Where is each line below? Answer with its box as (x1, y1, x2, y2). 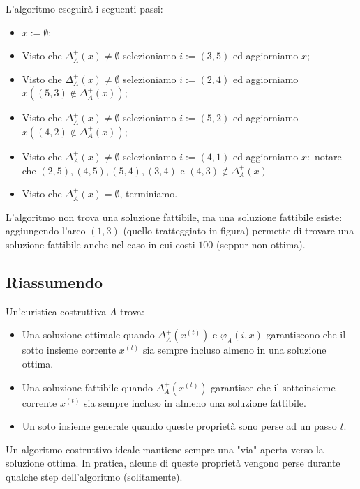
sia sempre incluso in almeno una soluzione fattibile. (84, 395, 306, 409)
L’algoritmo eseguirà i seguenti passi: (6, 1, 163, 15)
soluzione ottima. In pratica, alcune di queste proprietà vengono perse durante (6, 456, 340, 470)
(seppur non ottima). (216, 236, 306, 251)
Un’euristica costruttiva (6, 303, 107, 318)
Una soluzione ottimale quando (22, 327, 155, 342)
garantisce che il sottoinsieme (211, 379, 336, 394)
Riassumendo (6, 271, 103, 292)
